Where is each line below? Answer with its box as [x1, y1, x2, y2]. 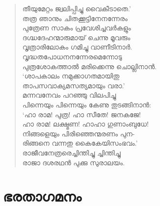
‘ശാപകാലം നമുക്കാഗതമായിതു [22, 71, 120, 81]
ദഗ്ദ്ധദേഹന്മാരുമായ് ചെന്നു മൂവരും [22, 32, 131, 42]
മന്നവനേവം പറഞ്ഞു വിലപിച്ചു [22, 90, 116, 100]
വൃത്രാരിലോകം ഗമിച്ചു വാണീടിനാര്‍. [22, 42, 133, 52]
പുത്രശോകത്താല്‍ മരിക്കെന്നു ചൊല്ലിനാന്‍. [22, 61, 157, 71]
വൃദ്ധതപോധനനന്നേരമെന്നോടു [22, 51, 122, 61]
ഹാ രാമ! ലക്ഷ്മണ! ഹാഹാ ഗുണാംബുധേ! [22, 119, 149, 129]
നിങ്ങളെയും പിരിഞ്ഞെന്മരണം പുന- [22, 128, 135, 138]
